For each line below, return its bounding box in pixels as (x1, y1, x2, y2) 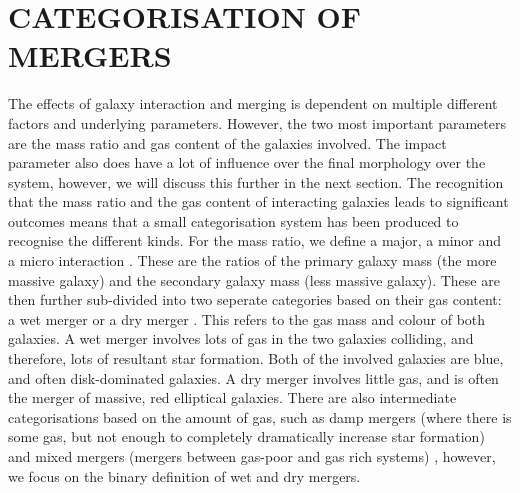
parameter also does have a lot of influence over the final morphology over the (8, 152, 486, 173)
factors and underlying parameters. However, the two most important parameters (8, 112, 506, 133)
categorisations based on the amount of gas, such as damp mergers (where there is (8, 406, 512, 427)
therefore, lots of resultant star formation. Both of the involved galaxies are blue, (8, 348, 504, 369)
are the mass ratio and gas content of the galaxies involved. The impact (8, 132, 447, 153)
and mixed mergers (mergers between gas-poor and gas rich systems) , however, (8, 446, 496, 466)
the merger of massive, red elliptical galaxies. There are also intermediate (8, 387, 457, 408)
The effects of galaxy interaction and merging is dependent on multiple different (8, 93, 498, 114)
